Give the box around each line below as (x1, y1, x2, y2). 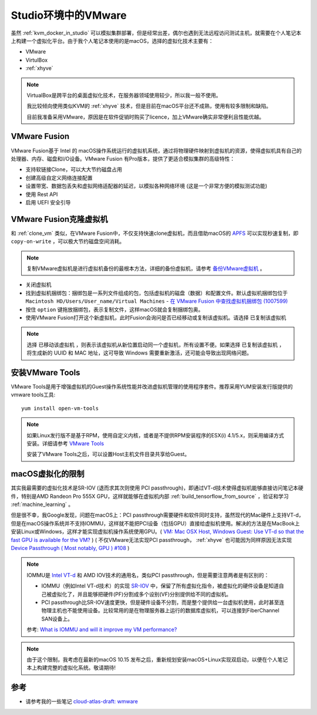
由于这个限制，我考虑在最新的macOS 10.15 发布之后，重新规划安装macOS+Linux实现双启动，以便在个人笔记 (26, 656, 288, 663)
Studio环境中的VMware (11, 9, 127, 22)
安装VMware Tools (11, 367, 80, 377)
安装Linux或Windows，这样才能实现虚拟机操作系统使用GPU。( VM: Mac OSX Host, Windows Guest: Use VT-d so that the (11, 528, 305, 535)
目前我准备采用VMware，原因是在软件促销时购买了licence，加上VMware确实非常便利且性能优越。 (26, 113, 265, 120)
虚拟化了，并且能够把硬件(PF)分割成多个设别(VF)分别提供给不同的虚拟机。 (51, 591, 232, 598)
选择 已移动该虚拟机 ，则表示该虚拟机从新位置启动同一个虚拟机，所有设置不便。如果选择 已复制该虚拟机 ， (26, 341, 285, 348)
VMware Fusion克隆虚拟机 (11, 214, 108, 224)
